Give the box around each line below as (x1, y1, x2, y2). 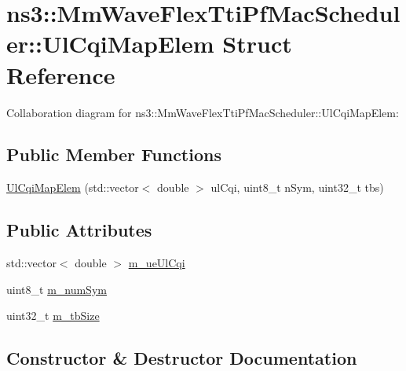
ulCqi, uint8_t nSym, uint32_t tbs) (210, 179, 384, 196)
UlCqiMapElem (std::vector (6, 179, 139, 196)
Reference (6, 58, 115, 90)
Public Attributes (6, 218, 152, 242)
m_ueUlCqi (128, 255, 185, 271)
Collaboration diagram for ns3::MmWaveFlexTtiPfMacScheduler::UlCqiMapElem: (6, 104, 399, 120)
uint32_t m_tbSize (6, 307, 100, 324)
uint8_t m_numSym (6, 281, 107, 297)
